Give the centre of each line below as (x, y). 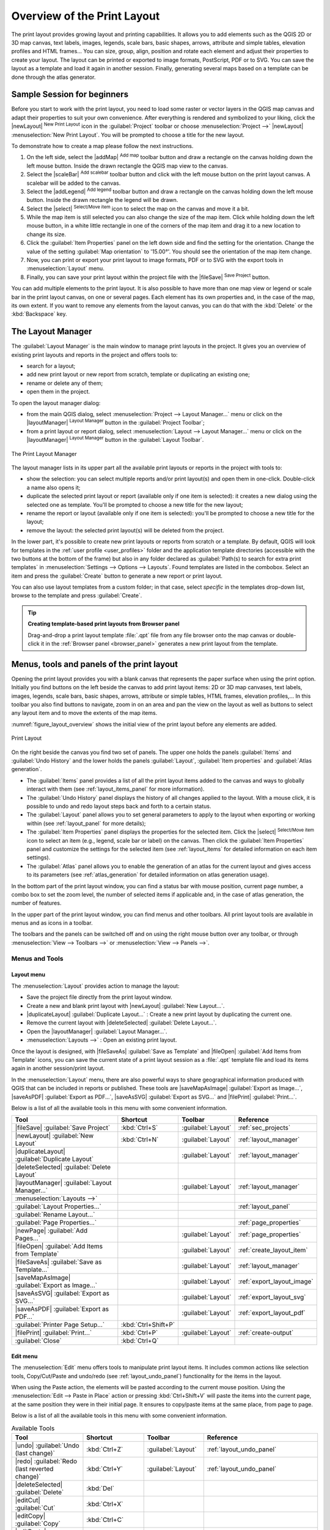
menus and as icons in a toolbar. (52, 923)
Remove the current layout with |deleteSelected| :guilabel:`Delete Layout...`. (122, 1023)
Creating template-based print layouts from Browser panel (104, 624)
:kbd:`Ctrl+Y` (105, 1469)
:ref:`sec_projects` (264, 1128)
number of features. (36, 903)
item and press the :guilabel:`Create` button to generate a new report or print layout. (117, 576)
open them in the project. (58, 392)
